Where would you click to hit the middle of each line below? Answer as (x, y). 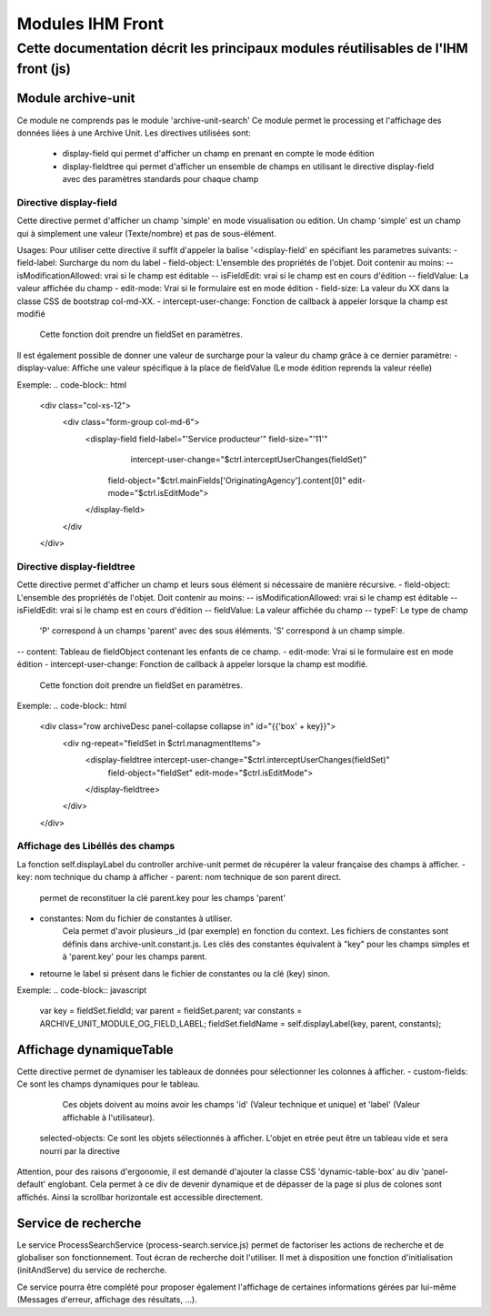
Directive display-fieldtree (76, 566)
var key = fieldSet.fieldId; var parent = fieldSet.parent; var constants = (171, 1011)
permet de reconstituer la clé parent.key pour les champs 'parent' (163, 897)
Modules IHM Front (90, 24)
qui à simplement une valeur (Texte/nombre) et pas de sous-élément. (146, 233)
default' (31, 1184)
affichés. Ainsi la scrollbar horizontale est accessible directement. (140, 1197)
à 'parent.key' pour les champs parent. (135, 957)
